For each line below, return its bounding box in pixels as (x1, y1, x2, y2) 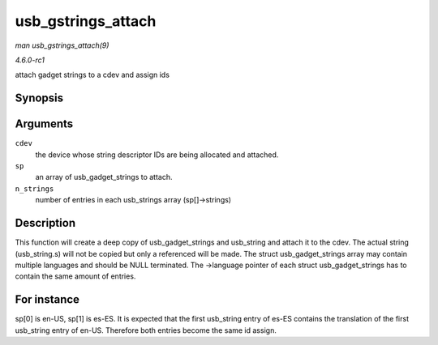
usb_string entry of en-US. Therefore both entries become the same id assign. (15, 325, 277, 335)
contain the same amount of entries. (15, 271, 136, 281)
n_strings (15, 184, 54, 194)
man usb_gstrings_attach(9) (15, 40, 109, 50)
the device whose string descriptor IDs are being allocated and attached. (35, 150, 279, 160)
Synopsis (15, 92, 64, 105)
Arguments (15, 117, 74, 131)
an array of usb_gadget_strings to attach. (35, 172, 174, 182)
